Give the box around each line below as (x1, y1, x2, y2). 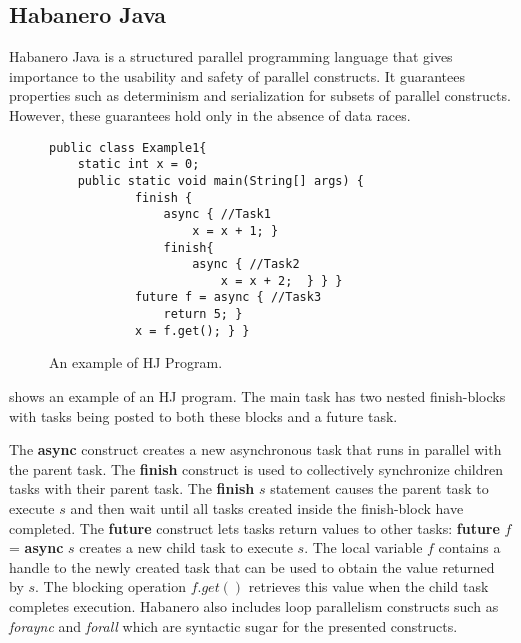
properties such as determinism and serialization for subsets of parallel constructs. (9, 85, 511, 106)
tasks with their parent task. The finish (9, 478, 255, 499)
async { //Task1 (163, 207, 271, 222)
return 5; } (163, 307, 243, 322)
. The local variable (304, 537, 423, 558)
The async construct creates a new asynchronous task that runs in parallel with (9, 439, 502, 460)
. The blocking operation (35, 576, 186, 597)
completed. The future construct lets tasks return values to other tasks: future (9, 517, 500, 538)
